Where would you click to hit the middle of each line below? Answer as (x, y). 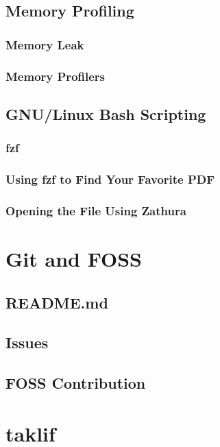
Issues (27, 342)
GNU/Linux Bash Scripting (106, 113)
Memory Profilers (56, 76)
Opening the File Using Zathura (96, 210)
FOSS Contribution (76, 383)
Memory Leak (45, 44)
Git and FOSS (74, 258)
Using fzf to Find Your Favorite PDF (110, 179)
